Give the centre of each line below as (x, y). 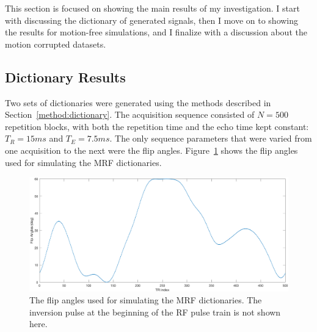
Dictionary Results (65, 77)
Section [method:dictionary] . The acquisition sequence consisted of (130, 114)
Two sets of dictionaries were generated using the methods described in (138, 102)
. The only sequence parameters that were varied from (211, 138)
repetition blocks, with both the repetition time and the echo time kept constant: (157, 126)
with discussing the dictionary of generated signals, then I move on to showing (152, 20)
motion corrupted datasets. (56, 44)
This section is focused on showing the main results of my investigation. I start (152, 8)
